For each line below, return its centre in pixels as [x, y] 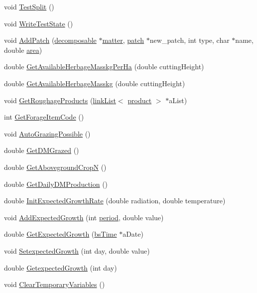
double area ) [23, 50]
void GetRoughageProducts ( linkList [60, 100]
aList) [178, 100]
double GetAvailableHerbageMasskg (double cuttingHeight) [95, 83]
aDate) [133, 234]
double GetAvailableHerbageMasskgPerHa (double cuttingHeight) [104, 67]
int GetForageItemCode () [44, 117]
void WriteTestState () [39, 23]
